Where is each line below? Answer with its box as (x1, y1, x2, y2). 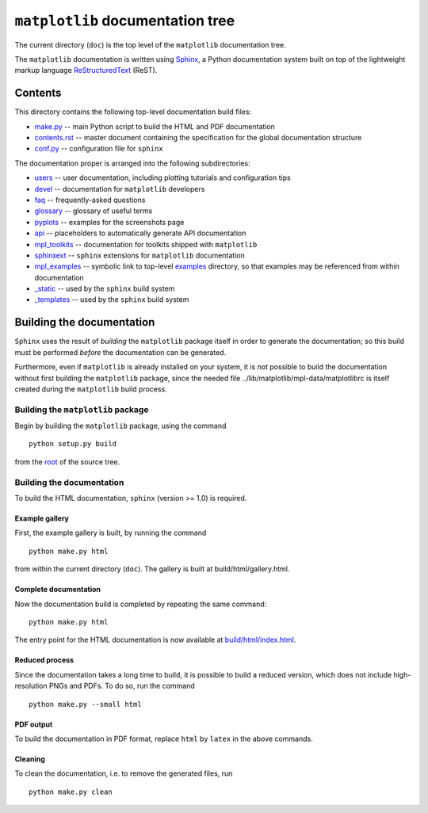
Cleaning (14, 754, 45, 764)
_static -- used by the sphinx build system (34, 284, 175, 293)
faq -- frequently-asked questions (34, 195, 146, 204)
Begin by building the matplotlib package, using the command (14, 421, 227, 431)
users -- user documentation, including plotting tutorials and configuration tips (34, 173, 291, 182)
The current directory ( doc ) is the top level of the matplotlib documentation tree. (14, 40, 287, 49)
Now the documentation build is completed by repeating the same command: (14, 599, 267, 609)
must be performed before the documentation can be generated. (14, 347, 227, 357)
